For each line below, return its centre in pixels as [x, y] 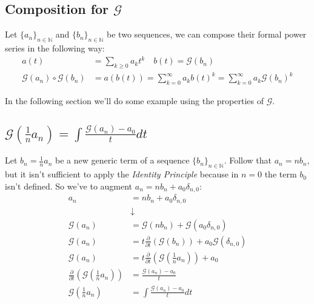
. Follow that [248, 160]
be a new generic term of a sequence [122, 160]
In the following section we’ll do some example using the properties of [134, 101]
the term [281, 174]
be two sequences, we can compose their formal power [207, 34]
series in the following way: [55, 48]
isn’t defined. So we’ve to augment [69, 186]
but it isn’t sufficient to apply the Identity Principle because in [122, 174]
